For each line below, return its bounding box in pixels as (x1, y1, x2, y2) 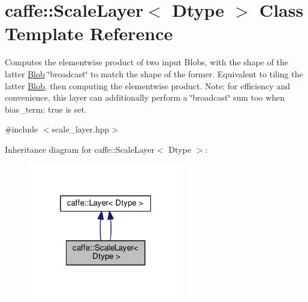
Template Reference (5, 21, 173, 46)
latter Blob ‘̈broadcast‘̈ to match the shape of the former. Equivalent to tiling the (5, 67, 303, 80)
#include (5, 123, 38, 135)
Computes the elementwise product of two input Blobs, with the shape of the (5, 56, 289, 68)
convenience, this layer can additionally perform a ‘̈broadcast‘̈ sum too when (5, 91, 285, 104)
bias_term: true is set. (5, 102, 87, 115)
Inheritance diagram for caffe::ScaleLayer (5, 143, 155, 155)
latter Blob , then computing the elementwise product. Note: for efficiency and (5, 79, 290, 92)
